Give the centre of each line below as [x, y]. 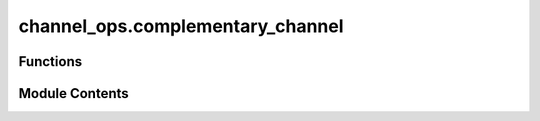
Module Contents [73, 93]
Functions [50, 61]
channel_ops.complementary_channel [181, 26]
